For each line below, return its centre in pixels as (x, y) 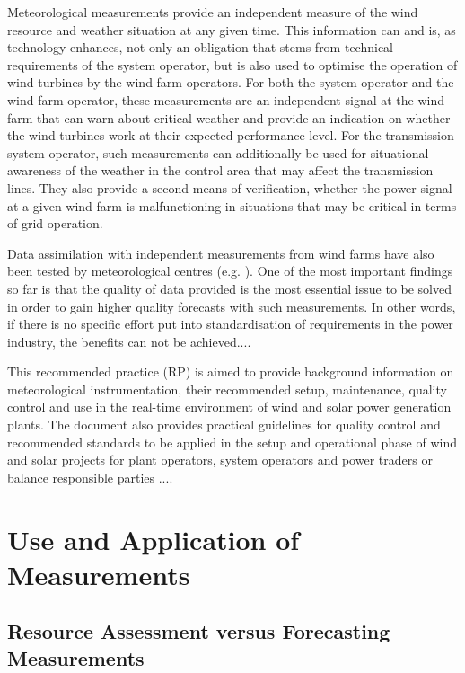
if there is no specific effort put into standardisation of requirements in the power (230, 324)
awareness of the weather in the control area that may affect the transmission (220, 170)
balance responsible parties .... (90, 477)
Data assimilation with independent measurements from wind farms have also (221, 253)
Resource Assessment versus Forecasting (199, 631)
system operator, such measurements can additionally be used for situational (218, 152)
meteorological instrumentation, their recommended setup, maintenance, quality (227, 389)
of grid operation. (55, 223)
